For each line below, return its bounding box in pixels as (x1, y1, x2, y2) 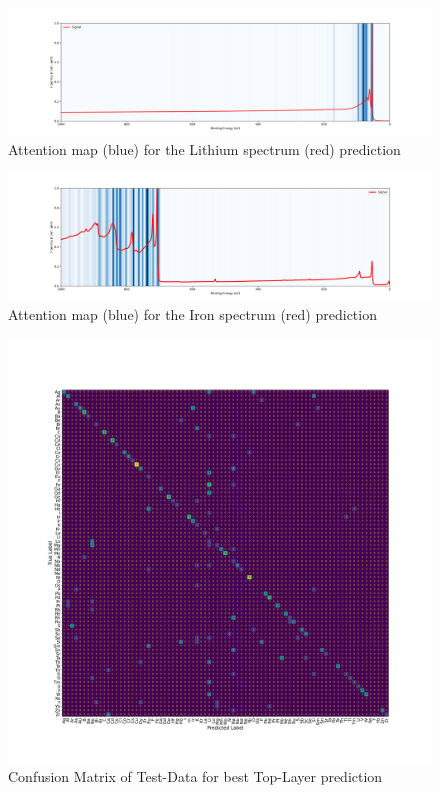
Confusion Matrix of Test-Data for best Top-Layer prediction (8, 766, 383, 787)
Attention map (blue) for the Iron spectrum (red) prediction (8, 304, 377, 324)
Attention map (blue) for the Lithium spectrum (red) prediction (8, 138, 401, 159)
